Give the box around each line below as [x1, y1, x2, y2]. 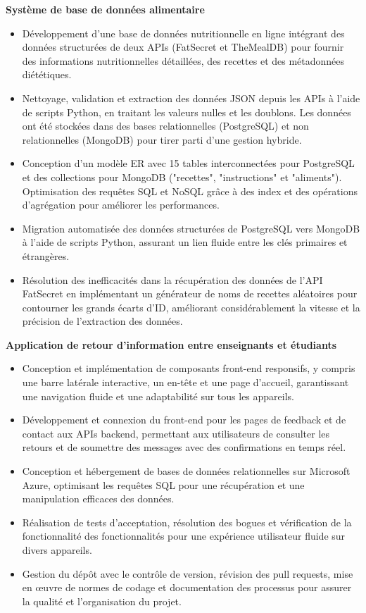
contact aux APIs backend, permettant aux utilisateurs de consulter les [22, 426, 330, 440]
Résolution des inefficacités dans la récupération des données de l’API [22, 272, 323, 287]
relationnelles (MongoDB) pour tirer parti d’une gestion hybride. [22, 132, 302, 147]
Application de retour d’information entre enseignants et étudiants [6, 337, 337, 352]
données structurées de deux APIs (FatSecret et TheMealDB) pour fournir [22, 39, 344, 54]
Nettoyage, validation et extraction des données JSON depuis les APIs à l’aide [22, 90, 360, 105]
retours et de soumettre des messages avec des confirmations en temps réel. [22, 440, 346, 454]
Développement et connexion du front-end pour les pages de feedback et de [22, 412, 346, 427]
